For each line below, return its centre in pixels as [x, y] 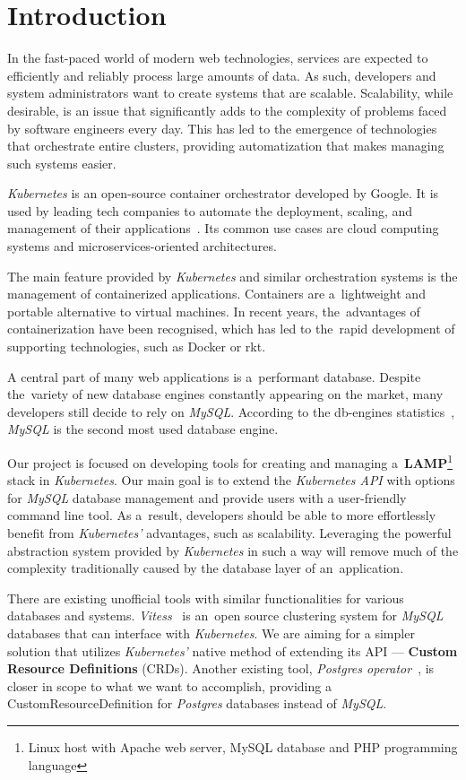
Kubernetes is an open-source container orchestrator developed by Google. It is [223, 193]
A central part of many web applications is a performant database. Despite [214, 376]
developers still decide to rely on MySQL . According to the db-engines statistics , [231, 411]
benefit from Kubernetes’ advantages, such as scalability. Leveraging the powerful [229, 533]
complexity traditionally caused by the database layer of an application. [206, 568]
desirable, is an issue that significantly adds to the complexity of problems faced [227, 110]
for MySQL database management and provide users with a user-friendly [207, 497]
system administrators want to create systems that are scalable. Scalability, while [230, 93]
